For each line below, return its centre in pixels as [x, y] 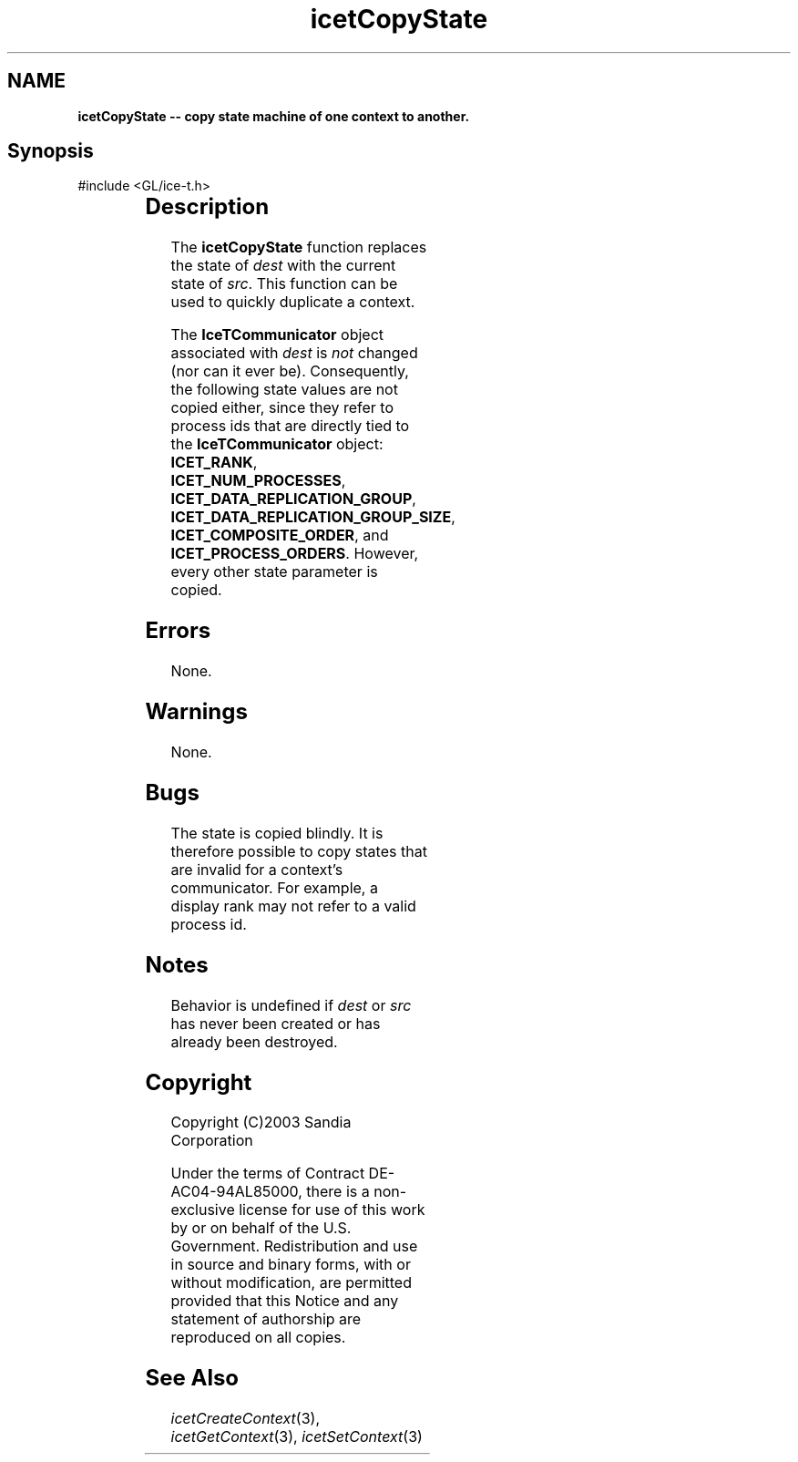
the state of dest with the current [283, 266]
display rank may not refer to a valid [293, 906]
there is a [338, 1192]
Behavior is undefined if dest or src [291, 1005]
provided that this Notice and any [285, 1301]
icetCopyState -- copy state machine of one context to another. [274, 116]
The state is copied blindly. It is [277, 833]
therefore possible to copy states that [299, 851]
